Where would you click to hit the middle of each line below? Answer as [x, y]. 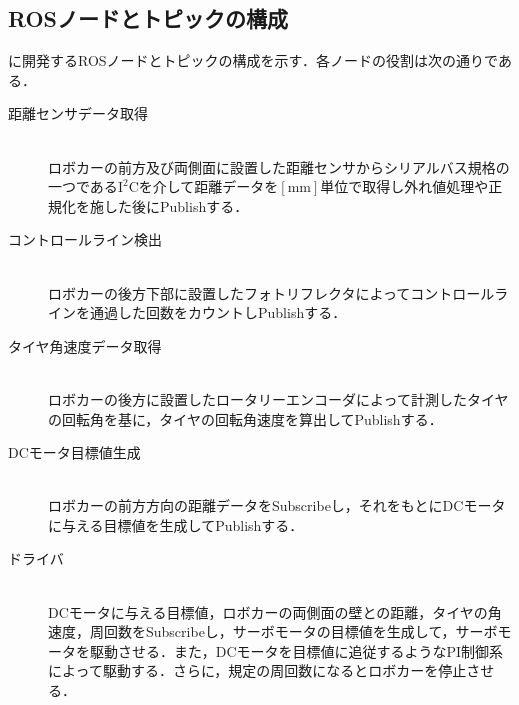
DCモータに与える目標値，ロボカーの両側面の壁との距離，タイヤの [268, 611]
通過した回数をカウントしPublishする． [218, 312]
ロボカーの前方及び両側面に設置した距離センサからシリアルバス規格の [279, 166]
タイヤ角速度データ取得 [85, 345]
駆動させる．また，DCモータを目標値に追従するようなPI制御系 [296, 650]
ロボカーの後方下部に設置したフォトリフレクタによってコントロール [271, 292]
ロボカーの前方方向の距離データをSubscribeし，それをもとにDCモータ [277, 505]
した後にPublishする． [176, 205]
